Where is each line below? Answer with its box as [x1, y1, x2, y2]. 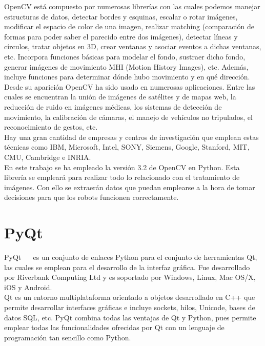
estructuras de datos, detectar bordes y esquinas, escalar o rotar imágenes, [4, 11, 238, 22]
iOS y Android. [4, 281, 52, 292]
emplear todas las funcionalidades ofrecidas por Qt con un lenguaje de [4, 322, 225, 333]
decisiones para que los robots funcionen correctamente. [4, 192, 179, 202]
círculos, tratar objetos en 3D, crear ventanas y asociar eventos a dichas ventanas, [4, 41, 261, 52]
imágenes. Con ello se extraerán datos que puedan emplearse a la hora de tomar [4, 181, 255, 192]
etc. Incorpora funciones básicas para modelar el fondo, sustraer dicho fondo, [4, 51, 246, 62]
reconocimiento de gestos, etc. [4, 121, 98, 132]
